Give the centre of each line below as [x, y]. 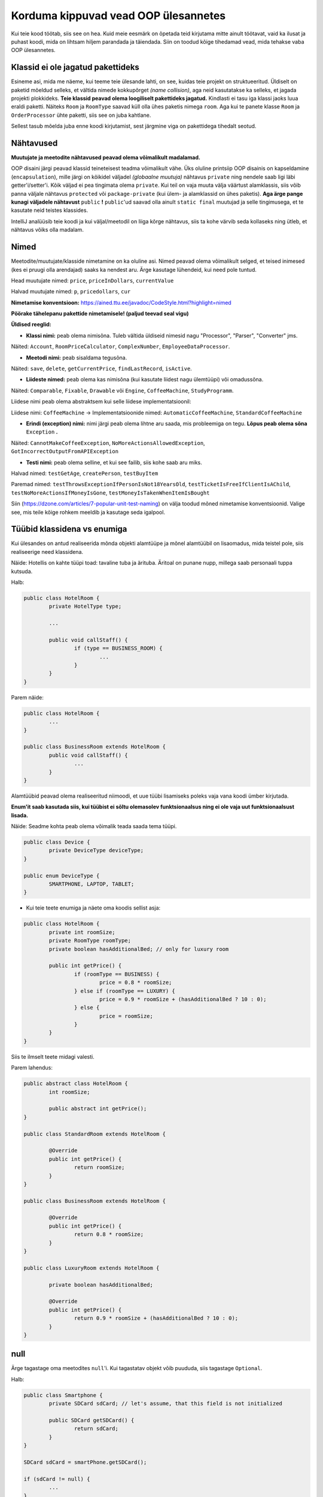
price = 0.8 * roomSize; [135, 983]
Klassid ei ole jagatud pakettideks [75, 67]
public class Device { [57, 842]
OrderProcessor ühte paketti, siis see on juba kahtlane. [81, 115]
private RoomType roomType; [90, 941]
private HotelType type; [85, 607]
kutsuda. [22, 571]
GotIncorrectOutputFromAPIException [65, 451]
